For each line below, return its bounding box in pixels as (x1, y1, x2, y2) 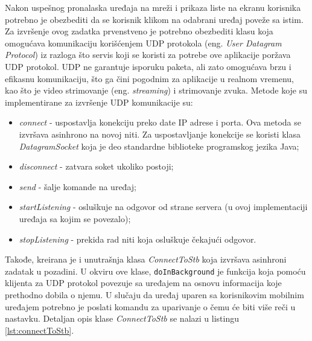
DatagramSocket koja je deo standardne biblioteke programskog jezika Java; (19, 139, 299, 152)
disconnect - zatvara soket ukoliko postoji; (19, 160, 174, 173)
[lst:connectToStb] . (5, 323, 74, 336)
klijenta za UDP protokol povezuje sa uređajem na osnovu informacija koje (5, 276, 282, 289)
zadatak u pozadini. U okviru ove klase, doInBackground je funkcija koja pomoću (5, 264, 306, 277)
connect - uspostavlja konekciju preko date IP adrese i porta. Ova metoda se (19, 116, 301, 129)
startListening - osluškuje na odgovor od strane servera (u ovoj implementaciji (19, 200, 308, 213)
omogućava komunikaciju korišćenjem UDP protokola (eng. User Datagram (5, 36, 282, 49)
